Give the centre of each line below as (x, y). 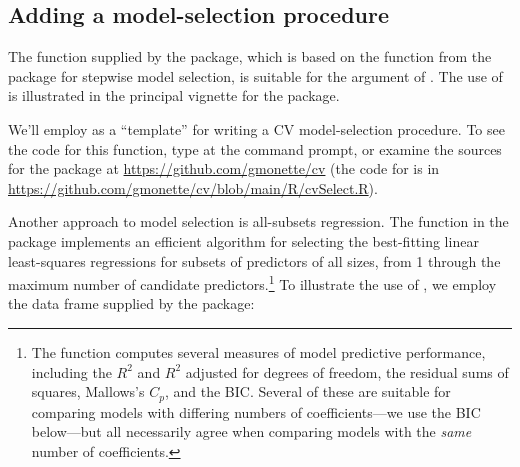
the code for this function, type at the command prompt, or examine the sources (255, 148)
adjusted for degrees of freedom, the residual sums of (347, 371)
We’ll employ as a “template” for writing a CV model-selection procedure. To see (256, 128)
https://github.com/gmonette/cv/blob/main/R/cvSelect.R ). (193, 187)
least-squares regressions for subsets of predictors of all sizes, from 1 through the (254, 260)
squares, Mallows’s (88, 391)
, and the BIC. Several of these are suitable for (307, 391)
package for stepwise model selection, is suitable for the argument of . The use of (255, 75)
